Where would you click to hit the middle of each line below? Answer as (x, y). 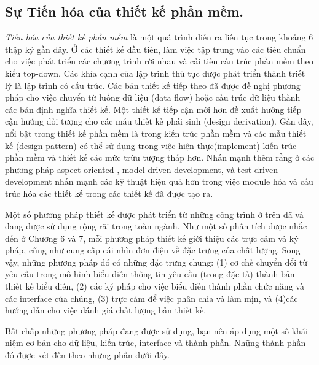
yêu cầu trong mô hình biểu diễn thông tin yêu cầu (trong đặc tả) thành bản (150, 274)
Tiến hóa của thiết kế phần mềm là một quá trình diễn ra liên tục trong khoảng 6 (159, 37)
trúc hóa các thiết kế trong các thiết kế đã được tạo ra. (109, 193)
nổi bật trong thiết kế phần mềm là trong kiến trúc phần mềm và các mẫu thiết (156, 133)
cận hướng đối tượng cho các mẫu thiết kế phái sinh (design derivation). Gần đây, (159, 121)
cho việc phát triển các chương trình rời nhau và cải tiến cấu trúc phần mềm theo (159, 61)
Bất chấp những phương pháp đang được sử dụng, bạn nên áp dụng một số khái (156, 330)
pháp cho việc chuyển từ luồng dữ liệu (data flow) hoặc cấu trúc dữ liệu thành (153, 97)
